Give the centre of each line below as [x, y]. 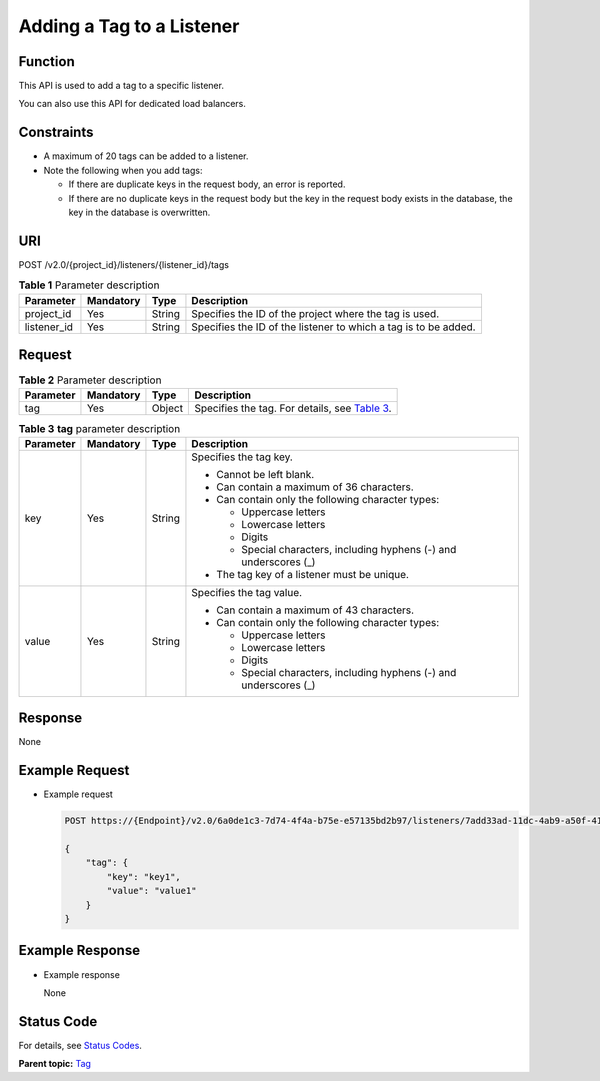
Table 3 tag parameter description [99, 428]
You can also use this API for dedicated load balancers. [132, 104]
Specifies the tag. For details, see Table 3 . [293, 408]
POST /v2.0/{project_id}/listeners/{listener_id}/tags [124, 264]
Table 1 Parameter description [89, 285]
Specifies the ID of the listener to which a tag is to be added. [333, 327]
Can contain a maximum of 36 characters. [315, 487]
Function [46, 61]
